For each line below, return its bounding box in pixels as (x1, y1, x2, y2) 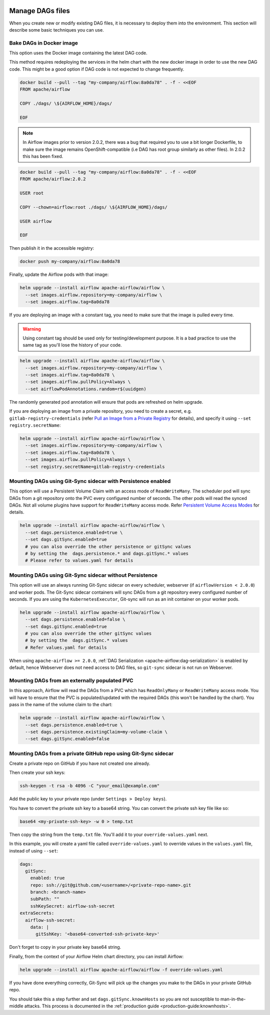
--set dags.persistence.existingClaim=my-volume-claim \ (25, 729, 167, 735)
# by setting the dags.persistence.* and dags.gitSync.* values (25, 551, 189, 556)
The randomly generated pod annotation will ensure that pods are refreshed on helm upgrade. (9, 399, 203, 405)
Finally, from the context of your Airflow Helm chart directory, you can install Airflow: (9, 953, 184, 959)
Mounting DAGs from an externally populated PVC (9, 677, 133, 684)
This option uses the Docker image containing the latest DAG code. (9, 50, 147, 56)
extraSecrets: (19, 910, 54, 916)
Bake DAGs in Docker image (9, 39, 78, 46)
